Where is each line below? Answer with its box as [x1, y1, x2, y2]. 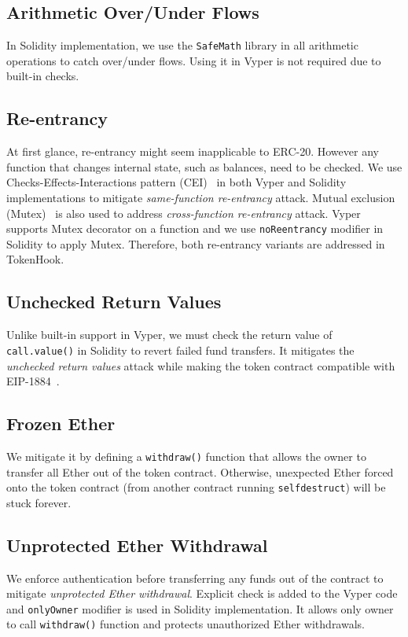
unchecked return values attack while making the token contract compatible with [6, 357, 395, 374]
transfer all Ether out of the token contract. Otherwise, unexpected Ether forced [6, 463, 394, 480]
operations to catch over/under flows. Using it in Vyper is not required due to [6, 52, 381, 68]
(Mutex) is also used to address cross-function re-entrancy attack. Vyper [6, 204, 361, 221]
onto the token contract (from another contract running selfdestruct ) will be [6, 479, 386, 495]
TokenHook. [6, 251, 64, 267]
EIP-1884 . [6, 373, 60, 389]
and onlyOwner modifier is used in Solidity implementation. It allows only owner [6, 600, 394, 617]
